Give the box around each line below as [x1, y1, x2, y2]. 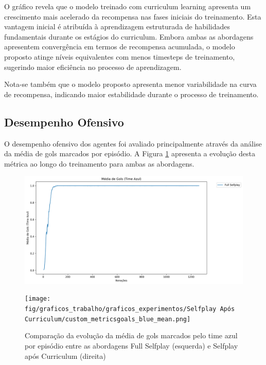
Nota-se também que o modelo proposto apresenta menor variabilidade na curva [4, 79, 257, 89]
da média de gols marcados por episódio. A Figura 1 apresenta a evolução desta [4, 148, 255, 159]
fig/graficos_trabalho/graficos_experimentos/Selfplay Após [25, 305, 235, 313]
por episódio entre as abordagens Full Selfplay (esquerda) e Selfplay [25, 340, 238, 351]
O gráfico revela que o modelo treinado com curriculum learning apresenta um [4, 1, 251, 11]
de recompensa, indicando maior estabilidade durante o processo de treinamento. [4, 88, 259, 99]
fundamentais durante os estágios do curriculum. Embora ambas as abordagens [4, 31, 254, 42]
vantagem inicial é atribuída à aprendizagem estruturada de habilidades [4, 21, 230, 32]
